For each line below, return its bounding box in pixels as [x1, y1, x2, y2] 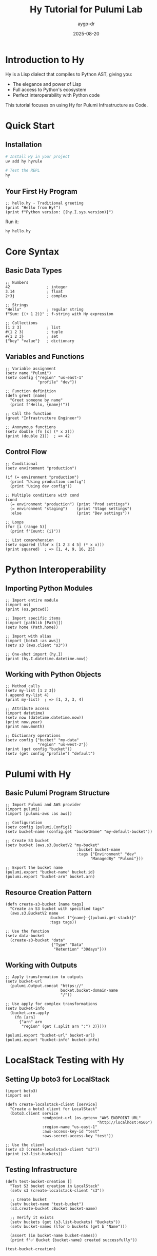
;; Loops [5, 519, 24, 525]
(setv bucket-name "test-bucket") [10, 1202, 84, 1207]
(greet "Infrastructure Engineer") [5, 415, 82, 421]
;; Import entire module [5, 597, 58, 603]
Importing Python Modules [5, 584, 93, 593]
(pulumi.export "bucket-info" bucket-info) [5, 1037, 100, 1042]
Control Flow [5, 447, 47, 456]
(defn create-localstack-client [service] [5, 1102, 97, 1107]
